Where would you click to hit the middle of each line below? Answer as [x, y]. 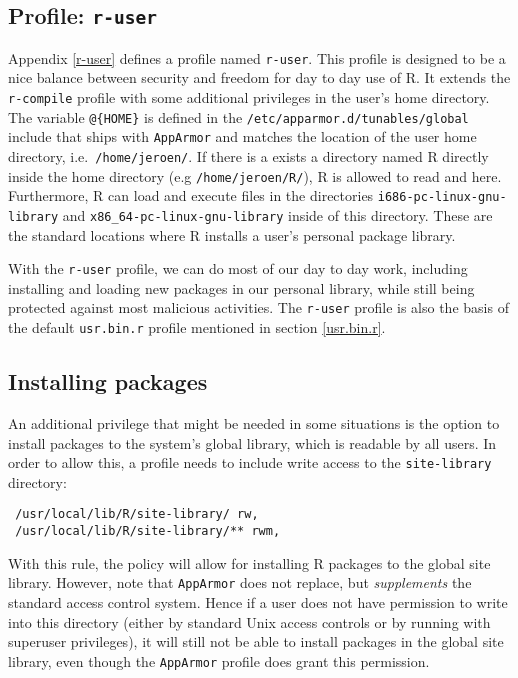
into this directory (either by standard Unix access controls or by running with [249, 621]
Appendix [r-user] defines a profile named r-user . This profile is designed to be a [257, 57]
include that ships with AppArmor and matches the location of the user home [242, 136]
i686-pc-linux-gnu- [442, 197]
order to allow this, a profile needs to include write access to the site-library [250, 462]
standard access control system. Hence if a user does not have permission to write [258, 601]
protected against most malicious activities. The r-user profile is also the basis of [258, 307]
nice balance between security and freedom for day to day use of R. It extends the [259, 77]
